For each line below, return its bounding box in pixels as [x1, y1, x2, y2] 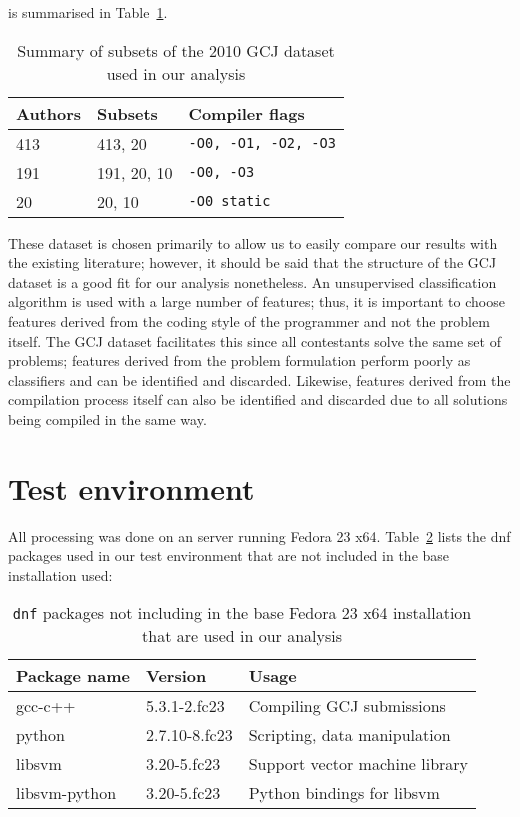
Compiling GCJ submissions [248, 694, 446, 718]
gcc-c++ [16, 694, 76, 718]
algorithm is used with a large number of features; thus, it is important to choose [8, 291, 505, 312]
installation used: [8, 564, 113, 585]
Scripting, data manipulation [248, 723, 451, 747]
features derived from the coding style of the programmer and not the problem [8, 310, 490, 331]
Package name [16, 664, 131, 688]
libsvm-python [16, 781, 117, 805]
